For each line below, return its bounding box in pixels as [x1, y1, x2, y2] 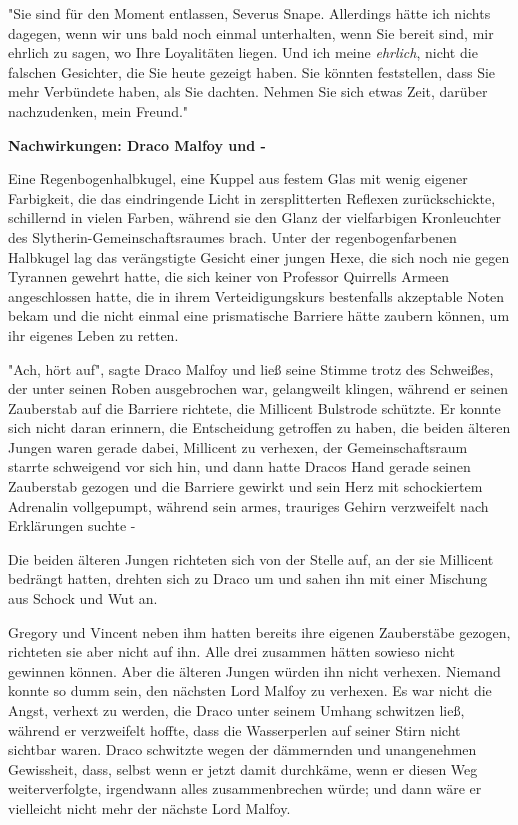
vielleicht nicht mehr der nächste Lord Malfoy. [8, 797, 291, 818]
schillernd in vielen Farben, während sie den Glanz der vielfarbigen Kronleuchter [8, 207, 502, 228]
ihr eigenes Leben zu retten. [8, 324, 179, 345]
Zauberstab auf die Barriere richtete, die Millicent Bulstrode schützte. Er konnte [8, 397, 501, 418]
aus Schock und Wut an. [8, 588, 158, 609]
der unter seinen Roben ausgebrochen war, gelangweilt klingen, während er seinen [8, 378, 508, 399]
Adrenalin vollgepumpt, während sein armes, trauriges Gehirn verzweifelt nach [8, 495, 489, 516]
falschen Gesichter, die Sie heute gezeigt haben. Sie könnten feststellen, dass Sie [8, 61, 496, 82]
